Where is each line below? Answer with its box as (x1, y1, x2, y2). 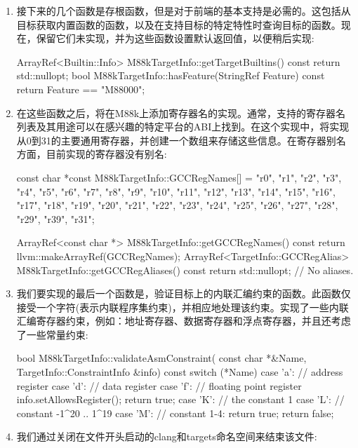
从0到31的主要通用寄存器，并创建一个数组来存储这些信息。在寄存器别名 (16, 133, 346, 147)
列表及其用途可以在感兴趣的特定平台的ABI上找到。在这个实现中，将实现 (16, 119, 350, 134)
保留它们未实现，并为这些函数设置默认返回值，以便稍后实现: (36, 31, 314, 46)
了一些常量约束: (16, 327, 88, 341)
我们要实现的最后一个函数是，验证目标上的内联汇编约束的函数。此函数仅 (16, 286, 351, 301)
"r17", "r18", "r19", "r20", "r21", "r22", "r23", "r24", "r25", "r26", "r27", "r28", (16, 198, 338, 212)
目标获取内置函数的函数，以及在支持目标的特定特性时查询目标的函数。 (16, 17, 341, 32)
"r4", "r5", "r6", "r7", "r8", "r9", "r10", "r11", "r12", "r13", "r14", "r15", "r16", (16, 184, 336, 198)
